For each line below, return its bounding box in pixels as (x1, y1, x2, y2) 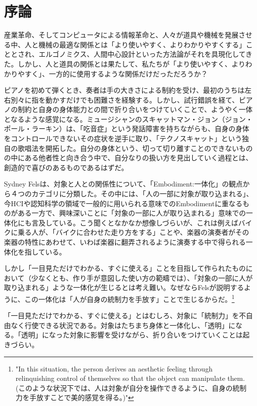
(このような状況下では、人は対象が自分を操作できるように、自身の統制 (15, 382, 247, 393)
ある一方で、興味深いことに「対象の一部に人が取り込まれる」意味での (17, 208, 246, 218)
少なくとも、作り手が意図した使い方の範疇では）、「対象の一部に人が (31, 272, 253, 283)
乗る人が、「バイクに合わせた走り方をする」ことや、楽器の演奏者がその (17, 227, 250, 237)
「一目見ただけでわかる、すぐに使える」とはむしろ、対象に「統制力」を (4, 310, 239, 321)
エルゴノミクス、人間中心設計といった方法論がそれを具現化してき (39, 49, 253, 59)
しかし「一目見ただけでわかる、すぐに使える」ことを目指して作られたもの (4, 263, 246, 273)
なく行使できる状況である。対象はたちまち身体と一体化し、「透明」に (10, 320, 236, 330)
